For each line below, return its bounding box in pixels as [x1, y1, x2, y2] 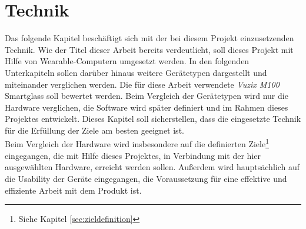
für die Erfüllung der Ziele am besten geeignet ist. [5, 124, 184, 136]
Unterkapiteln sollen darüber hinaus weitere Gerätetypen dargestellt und [5, 66, 267, 78]
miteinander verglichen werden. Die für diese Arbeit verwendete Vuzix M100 [5, 78, 280, 90]
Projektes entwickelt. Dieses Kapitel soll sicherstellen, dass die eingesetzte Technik [5, 112, 301, 125]
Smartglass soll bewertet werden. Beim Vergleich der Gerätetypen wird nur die [5, 89, 288, 102]
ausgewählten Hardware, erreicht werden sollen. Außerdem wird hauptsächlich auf [5, 161, 300, 173]
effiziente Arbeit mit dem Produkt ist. [5, 184, 142, 196]
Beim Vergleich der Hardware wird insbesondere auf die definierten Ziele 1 [5, 136, 270, 150]
